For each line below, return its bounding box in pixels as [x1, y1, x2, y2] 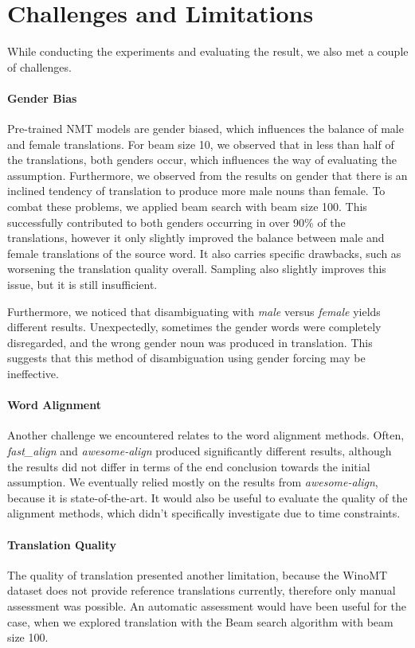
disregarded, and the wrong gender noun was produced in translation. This [7, 334, 373, 350]
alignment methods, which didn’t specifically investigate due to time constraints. [7, 505, 401, 521]
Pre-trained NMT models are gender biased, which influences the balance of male [7, 120, 404, 137]
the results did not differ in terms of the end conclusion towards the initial [7, 458, 370, 474]
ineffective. [7, 365, 59, 382]
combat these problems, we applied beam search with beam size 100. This [7, 198, 367, 215]
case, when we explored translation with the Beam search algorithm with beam [7, 613, 393, 630]
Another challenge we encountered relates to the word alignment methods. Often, [7, 427, 405, 443]
